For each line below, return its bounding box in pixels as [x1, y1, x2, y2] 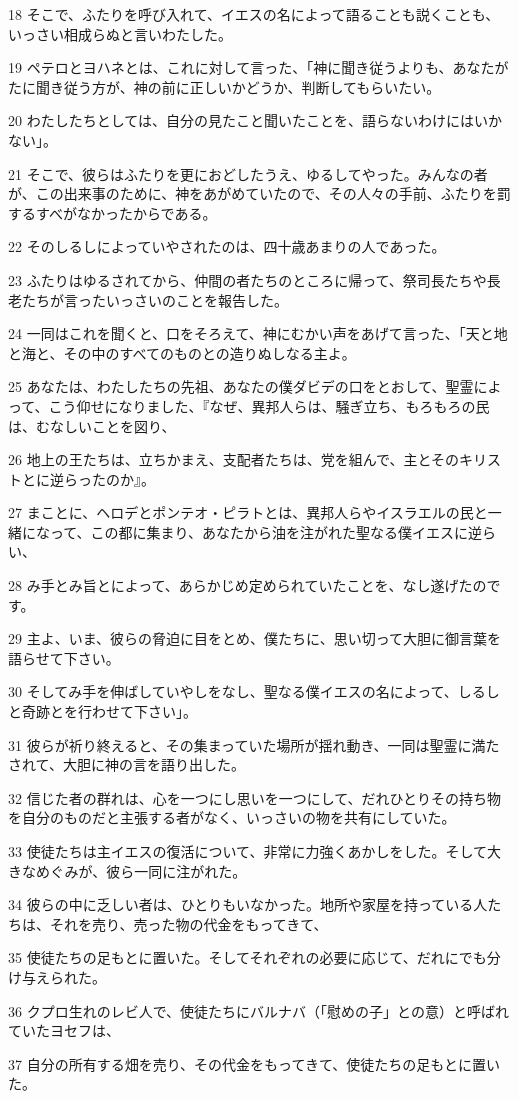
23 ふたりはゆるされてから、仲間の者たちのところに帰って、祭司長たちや [8, 269, 487, 290]
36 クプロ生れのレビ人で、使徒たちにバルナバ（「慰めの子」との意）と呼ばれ [8, 1000, 509, 1021]
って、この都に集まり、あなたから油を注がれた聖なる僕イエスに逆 [49, 521, 482, 542]
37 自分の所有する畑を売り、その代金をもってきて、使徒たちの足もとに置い [8, 1053, 500, 1074]
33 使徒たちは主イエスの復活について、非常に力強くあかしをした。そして [8, 841, 487, 861]
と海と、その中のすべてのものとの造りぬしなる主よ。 [8, 342, 356, 363]
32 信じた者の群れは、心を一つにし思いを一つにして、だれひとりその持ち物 [8, 787, 502, 808]
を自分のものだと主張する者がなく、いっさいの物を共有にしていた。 [8, 807, 456, 828]
